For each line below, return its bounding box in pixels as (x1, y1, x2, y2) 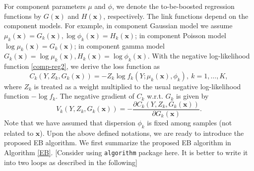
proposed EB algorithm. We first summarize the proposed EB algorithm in (4, 137, 231, 148)
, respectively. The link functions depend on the (103, 10, 249, 21)
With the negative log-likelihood (152, 51, 250, 61)
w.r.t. (147, 91, 163, 101)
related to (4, 127, 34, 138)
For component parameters (4, 1, 86, 11)
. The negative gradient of (56, 91, 134, 101)
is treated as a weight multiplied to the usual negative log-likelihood (34, 81, 241, 91)
